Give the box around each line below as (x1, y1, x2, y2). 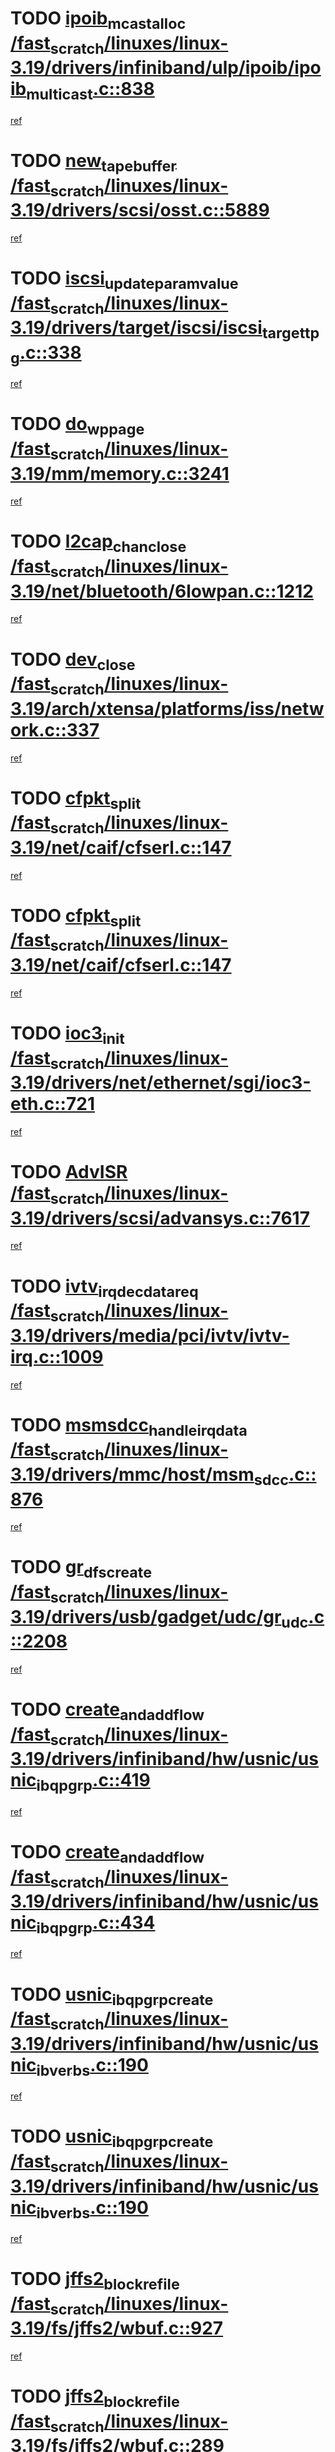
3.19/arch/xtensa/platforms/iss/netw (10, 697, 325, 720)
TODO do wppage (10, 413, 145, 439)
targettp (261, 323, 320, 342)
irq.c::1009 (10, 1345, 104, 1368)
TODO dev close (10, 648, 136, 674)
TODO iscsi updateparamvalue (10, 267, 239, 293)
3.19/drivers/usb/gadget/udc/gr (10, 1605, 282, 1628)
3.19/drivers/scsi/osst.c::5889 (10, 199, 270, 222)
